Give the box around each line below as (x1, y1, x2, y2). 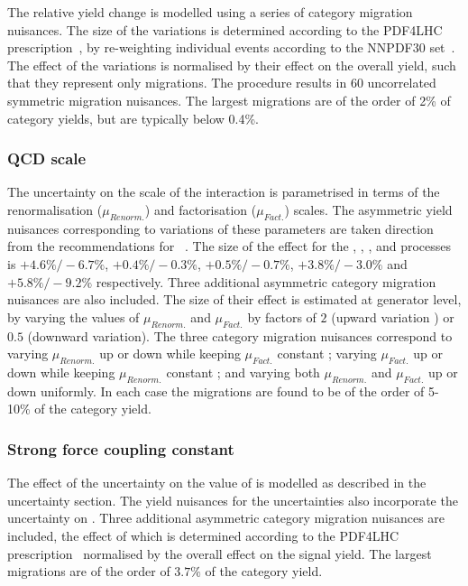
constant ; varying (277, 344, 377, 363)
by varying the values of (7, 307, 140, 326)
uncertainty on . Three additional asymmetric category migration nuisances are (7, 508, 445, 527)
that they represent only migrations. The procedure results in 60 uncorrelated (7, 73, 436, 92)
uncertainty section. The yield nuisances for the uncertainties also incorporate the (7, 490, 458, 509)
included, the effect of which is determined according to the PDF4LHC (7, 526, 399, 544)
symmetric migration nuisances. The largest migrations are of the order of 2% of (7, 90, 451, 109)
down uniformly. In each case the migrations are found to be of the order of (7, 381, 425, 400)
